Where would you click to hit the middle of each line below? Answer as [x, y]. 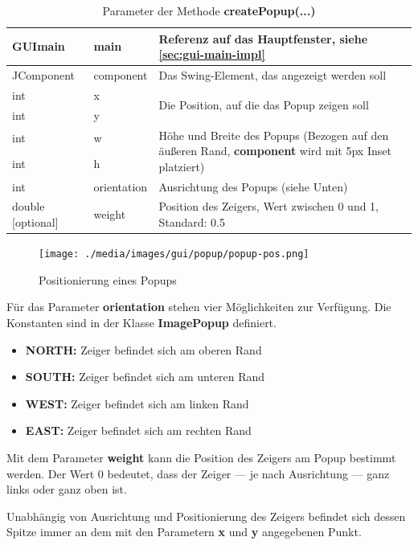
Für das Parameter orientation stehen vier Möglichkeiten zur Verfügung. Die [199, 307]
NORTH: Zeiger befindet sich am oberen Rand [143, 349]
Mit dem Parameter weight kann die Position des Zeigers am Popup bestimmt [201, 457]
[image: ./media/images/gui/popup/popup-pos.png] [174, 254]
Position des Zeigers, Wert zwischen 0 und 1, [269, 206]
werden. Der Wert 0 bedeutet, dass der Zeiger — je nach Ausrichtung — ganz [198, 473]
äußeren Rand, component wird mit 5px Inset [275, 151]
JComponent [43, 75]
